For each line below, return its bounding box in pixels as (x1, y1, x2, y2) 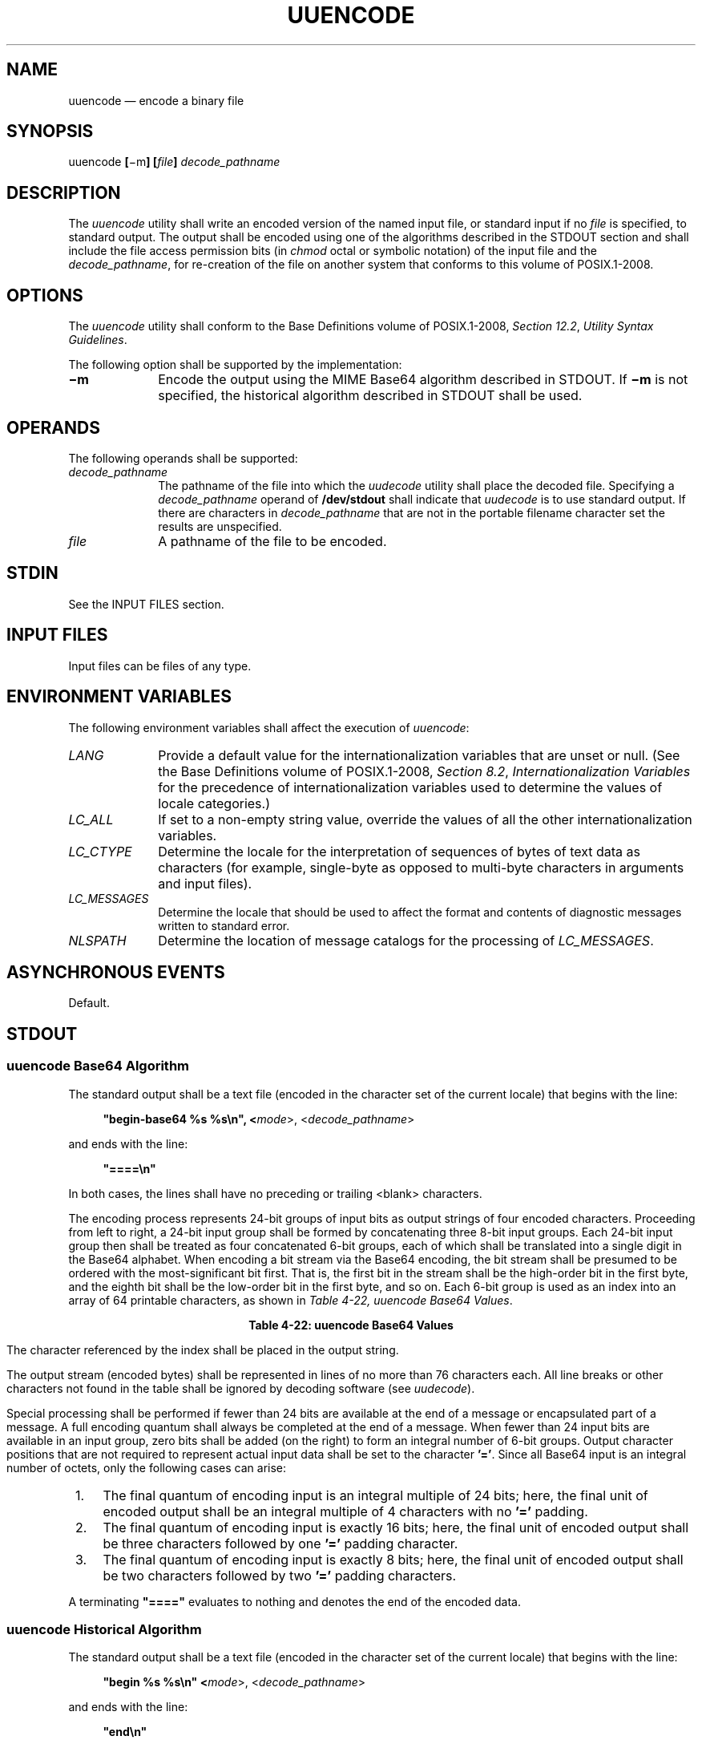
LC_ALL (68, 811, 114, 827)
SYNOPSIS (6, 121, 94, 142)
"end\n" (103, 1725, 147, 1739)
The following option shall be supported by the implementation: (68, 358, 402, 372)
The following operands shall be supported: (68, 451, 298, 465)
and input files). (158, 875, 252, 892)
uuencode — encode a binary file (68, 93, 244, 107)
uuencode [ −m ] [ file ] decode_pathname (68, 155, 280, 169)
